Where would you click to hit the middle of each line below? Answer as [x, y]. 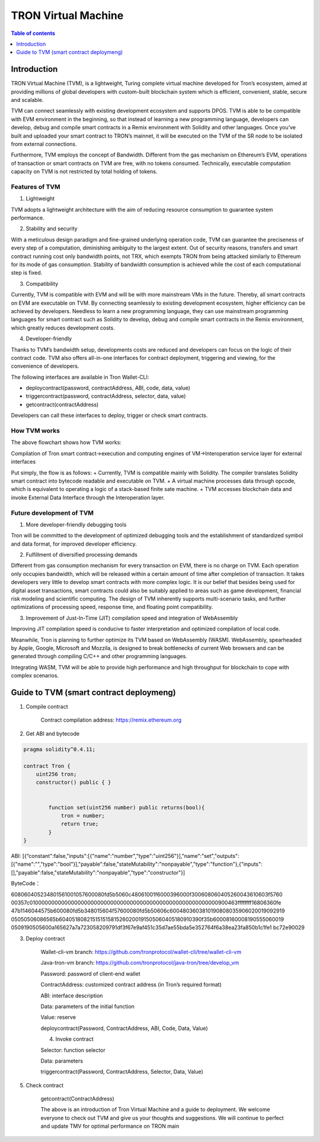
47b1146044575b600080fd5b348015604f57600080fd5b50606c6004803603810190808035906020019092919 [148, 911]
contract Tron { [47, 766]
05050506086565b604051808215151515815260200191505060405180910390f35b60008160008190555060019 [148, 919]
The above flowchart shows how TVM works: [66, 442]
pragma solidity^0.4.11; [60, 749]
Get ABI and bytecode [53, 733]
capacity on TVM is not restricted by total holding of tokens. [84, 171]
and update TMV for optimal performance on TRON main [110, 1126]
